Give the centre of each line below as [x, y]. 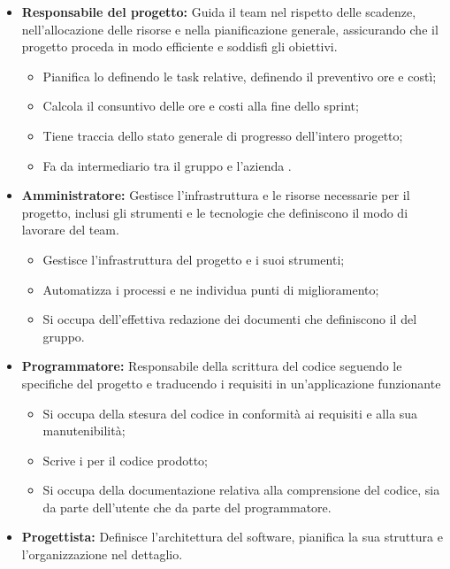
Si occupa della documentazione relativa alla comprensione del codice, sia [241, 490]
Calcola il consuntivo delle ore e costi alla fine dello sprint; [201, 106]
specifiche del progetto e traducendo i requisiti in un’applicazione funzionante [231, 383]
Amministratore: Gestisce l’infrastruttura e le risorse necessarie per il [216, 195]
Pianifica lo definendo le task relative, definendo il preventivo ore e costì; [240, 76]
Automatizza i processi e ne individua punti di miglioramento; [211, 289]
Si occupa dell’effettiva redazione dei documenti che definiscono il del [230, 319]
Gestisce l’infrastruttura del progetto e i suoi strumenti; [194, 259]
